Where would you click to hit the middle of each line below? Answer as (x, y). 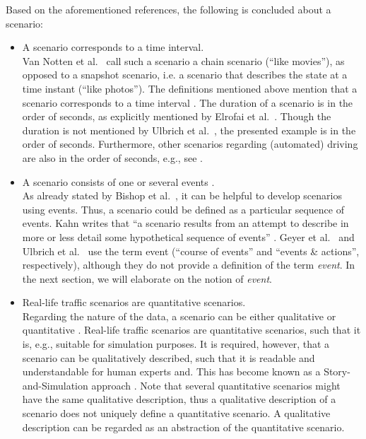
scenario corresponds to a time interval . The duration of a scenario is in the (188, 102)
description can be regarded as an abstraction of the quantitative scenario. (183, 427)
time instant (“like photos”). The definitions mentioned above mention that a (190, 88)
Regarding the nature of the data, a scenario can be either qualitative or (179, 316)
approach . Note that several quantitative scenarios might (216, 385)
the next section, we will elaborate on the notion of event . (147, 278)
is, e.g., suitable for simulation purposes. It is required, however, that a (176, 344)
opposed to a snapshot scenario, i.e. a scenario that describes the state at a (185, 75)
